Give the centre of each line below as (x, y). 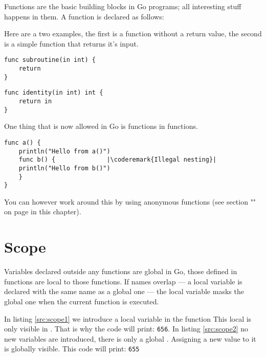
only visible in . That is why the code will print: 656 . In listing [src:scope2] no (126, 329)
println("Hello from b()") (64, 168)
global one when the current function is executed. (82, 301)
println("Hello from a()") (64, 151)
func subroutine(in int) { (50, 60)
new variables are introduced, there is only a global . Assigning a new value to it (130, 338)
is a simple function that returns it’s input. (71, 43)
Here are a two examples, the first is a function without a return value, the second (133, 34)
